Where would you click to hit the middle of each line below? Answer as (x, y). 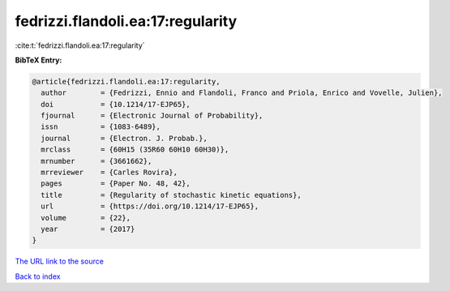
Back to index (38, 276)
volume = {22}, (86, 218)
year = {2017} (88, 229)
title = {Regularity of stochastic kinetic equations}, (171, 195)
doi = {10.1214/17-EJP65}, (116, 104)
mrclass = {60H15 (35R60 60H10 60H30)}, (135, 150)
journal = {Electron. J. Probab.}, (124, 138)
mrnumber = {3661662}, (96, 161)
